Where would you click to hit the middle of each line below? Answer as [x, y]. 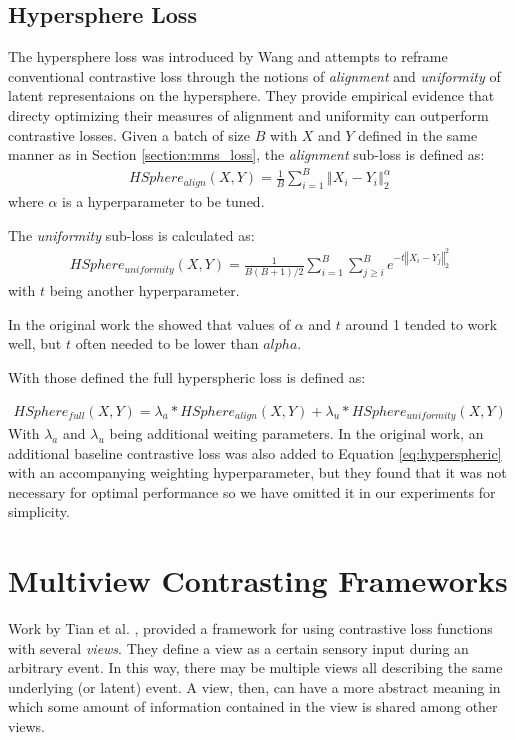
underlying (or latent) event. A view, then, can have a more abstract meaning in [254, 686]
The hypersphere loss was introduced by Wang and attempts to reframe [228, 56]
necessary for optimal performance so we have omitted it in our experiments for [252, 491]
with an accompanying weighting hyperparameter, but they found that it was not [257, 472]
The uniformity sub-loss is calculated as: [131, 234]
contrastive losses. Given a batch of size [129, 134]
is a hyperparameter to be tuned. [163, 201]
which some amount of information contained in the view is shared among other [253, 706]
